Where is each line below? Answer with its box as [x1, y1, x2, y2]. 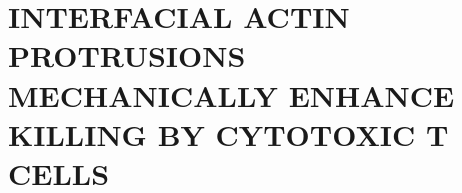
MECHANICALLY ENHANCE [8, 74, 455, 115]
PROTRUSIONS [8, 35, 246, 76]
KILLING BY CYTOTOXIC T [8, 113, 449, 154]
